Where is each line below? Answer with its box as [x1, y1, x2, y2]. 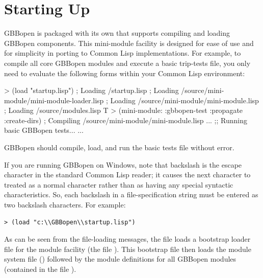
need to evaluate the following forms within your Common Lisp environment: [4, 67, 245, 78]
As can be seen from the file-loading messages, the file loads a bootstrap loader [4, 234, 251, 244]
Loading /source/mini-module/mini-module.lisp [110, 95, 259, 105]
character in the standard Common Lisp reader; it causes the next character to [4, 169, 251, 180]
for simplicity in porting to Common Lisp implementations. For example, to [4, 48, 241, 58]
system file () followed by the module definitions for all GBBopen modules [4, 253, 236, 264]
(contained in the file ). [4, 264, 76, 274]
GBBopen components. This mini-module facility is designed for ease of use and [4, 37, 254, 48]
